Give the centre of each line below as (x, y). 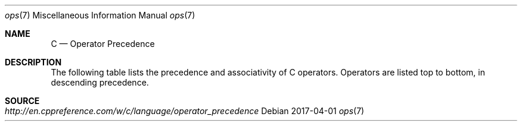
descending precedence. (100, 82)
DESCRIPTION (33, 62)
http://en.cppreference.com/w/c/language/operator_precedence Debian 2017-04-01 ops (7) (185, 111)
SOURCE (22, 101)
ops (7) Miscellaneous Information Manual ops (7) (100, 15)
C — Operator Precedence (103, 44)
